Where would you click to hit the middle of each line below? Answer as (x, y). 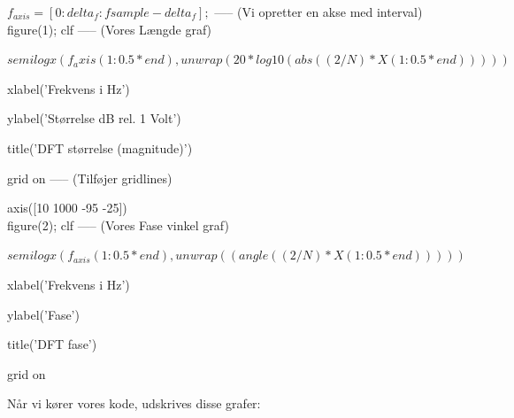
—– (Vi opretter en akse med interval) (318, 12)
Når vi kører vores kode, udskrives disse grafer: (134, 403)
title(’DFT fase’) (52, 344)
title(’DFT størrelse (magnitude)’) (100, 147)
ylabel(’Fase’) (43, 314)
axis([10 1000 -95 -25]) (67, 208)
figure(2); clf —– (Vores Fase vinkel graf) (118, 224)
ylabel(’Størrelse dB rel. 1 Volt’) (94, 118)
